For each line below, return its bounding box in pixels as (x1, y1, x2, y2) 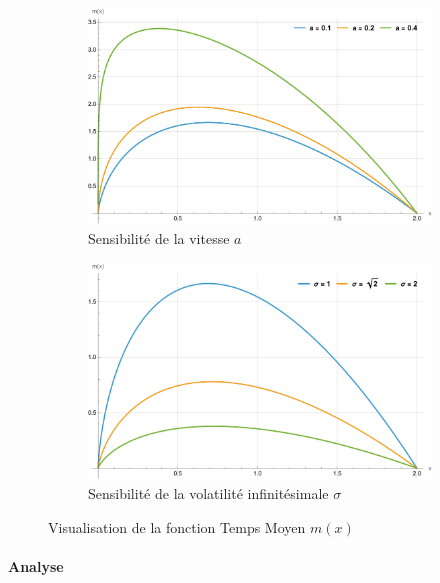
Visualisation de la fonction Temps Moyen (48, 516, 306, 537)
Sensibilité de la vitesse (88, 228, 230, 249)
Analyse (8, 555, 64, 576)
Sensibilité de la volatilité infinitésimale (88, 483, 329, 504)
